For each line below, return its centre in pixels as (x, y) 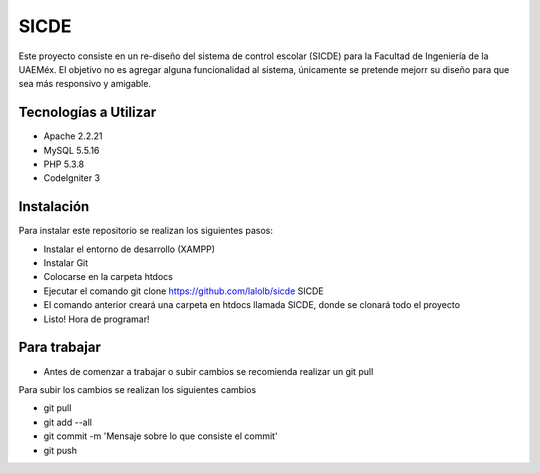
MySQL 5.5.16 (71, 150)
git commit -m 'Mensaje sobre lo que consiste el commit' (161, 436)
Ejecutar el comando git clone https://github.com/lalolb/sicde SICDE (183, 291)
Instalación (54, 206)
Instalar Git (66, 263)
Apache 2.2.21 (73, 136)
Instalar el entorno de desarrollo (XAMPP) (129, 249)
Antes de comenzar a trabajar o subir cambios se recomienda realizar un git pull (208, 371)
